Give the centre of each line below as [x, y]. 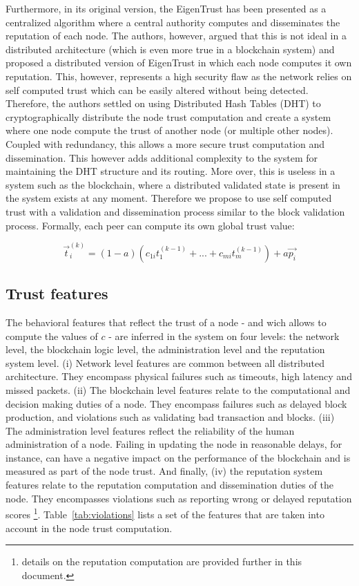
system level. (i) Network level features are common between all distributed [165, 362]
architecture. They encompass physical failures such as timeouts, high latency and [179, 376]
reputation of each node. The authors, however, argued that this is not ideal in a [176, 36]
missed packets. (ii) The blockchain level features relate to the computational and [178, 389]
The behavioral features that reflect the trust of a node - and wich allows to [166, 322]
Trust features [57, 293]
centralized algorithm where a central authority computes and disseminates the [173, 22]
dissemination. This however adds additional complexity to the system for [162, 157]
